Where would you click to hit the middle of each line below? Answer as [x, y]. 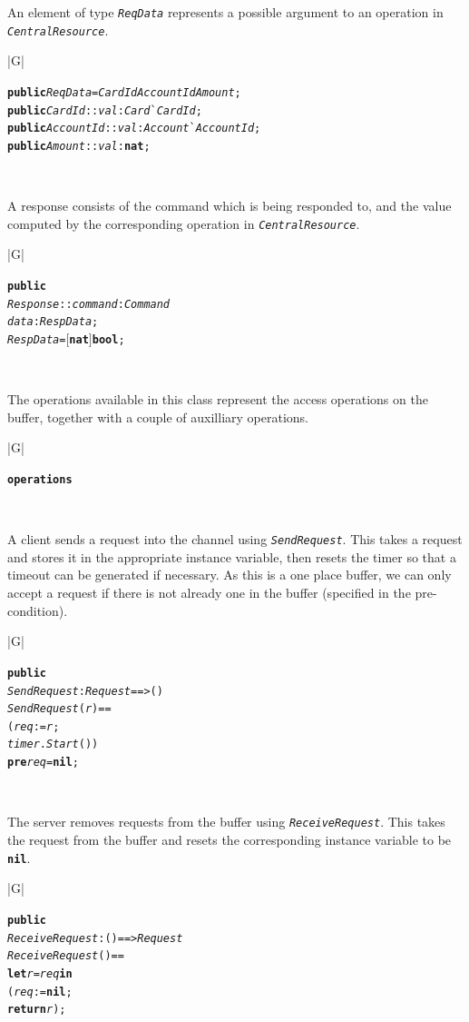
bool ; [108, 339]
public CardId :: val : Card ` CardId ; [105, 110]
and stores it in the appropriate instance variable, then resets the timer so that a [232, 556]
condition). [38, 610]
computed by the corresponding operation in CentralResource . [184, 223]
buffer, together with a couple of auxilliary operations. [158, 417]
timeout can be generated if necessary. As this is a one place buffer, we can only [230, 575]
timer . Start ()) [53, 744]
